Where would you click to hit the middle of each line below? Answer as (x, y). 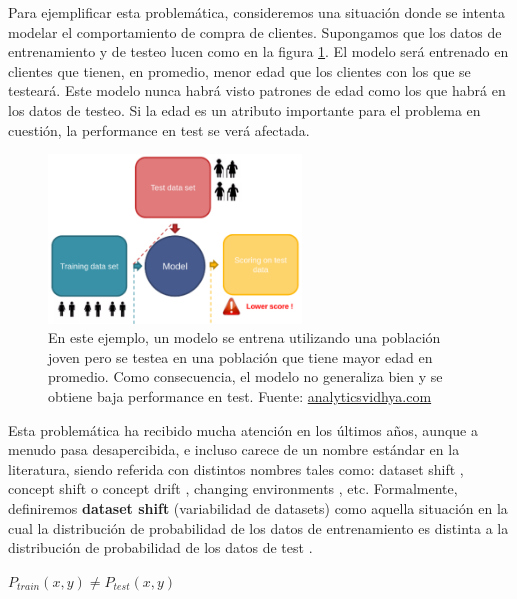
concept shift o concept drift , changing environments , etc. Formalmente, (233, 488)
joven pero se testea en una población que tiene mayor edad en (240, 356)
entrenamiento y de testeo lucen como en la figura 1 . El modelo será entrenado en (258, 51)
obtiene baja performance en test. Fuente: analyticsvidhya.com (240, 395)
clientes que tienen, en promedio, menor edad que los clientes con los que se (239, 70)
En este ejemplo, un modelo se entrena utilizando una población (244, 337)
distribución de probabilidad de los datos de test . (160, 547)
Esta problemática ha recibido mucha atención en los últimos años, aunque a (243, 429)
